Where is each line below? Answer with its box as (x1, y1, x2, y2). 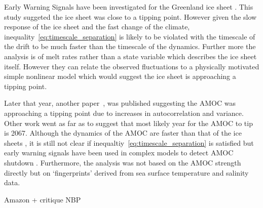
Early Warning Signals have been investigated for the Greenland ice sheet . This (4, 2, 253, 12)
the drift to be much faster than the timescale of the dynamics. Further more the (4, 41, 256, 52)
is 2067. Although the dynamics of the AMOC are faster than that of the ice (4, 128, 242, 138)
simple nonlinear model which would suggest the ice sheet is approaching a (4, 71, 236, 81)
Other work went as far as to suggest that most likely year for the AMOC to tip (4, 117, 253, 128)
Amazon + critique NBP (4, 194, 81, 204)
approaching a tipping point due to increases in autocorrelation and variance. (4, 107, 244, 118)
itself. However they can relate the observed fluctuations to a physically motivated (4, 61, 259, 71)
